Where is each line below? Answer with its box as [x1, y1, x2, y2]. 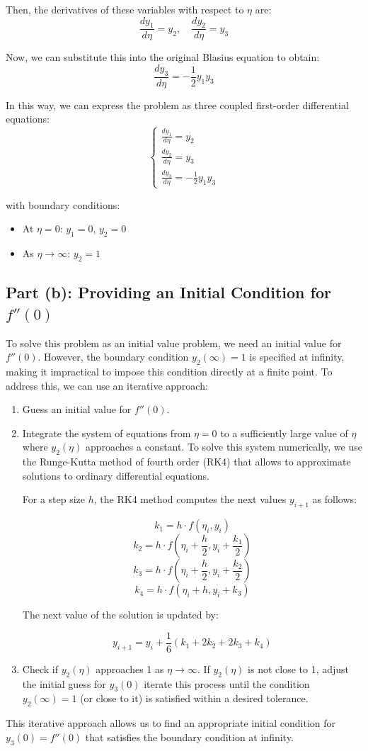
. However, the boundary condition [38, 349, 189, 364]
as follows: [312, 492, 357, 507]
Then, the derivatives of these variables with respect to [6, 2, 244, 16]
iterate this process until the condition [144, 676, 310, 691]
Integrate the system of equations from [22, 425, 191, 440]
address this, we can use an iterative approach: [6, 378, 208, 393]
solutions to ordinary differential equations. [22, 468, 209, 482]
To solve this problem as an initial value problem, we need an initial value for [6, 335, 342, 350]
